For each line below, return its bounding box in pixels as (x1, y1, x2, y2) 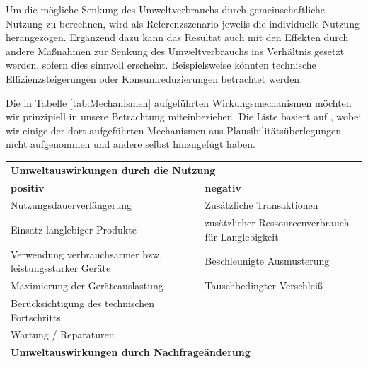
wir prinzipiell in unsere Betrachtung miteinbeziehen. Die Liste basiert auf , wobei (6, 109, 362, 124)
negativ (205, 180, 241, 195)
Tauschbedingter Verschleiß (205, 278, 323, 293)
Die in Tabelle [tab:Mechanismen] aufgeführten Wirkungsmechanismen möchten (6, 95, 352, 110)
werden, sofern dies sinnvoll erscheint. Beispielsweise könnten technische (6, 57, 316, 72)
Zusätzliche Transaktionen (205, 197, 318, 212)
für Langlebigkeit (205, 229, 279, 243)
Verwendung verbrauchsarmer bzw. (11, 246, 163, 261)
